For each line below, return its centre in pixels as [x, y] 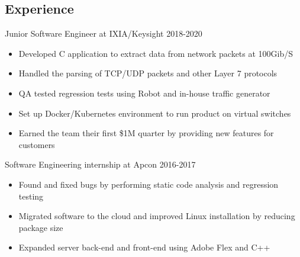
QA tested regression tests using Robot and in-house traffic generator [144, 93]
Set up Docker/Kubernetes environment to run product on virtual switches [155, 113]
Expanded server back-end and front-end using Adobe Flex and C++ [144, 247]
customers [37, 144]
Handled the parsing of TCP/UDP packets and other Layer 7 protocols [148, 73]
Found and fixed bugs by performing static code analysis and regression [149, 184]
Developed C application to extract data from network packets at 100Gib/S [156, 53]
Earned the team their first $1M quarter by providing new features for [146, 133]
